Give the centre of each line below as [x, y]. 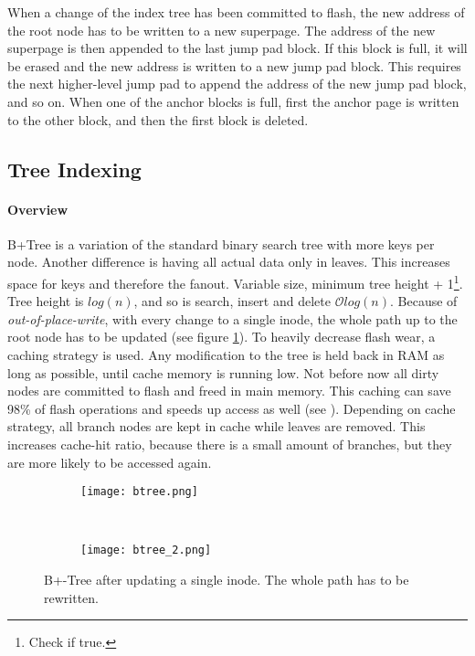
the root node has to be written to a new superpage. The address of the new [222, 30]
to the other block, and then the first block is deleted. [158, 119]
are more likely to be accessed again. [110, 462]
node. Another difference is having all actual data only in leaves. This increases [229, 262]
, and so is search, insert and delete [232, 301]
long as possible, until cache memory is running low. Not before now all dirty [223, 372]
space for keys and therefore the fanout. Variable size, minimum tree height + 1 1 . [235, 281]
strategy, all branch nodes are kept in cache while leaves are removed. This [216, 426]
